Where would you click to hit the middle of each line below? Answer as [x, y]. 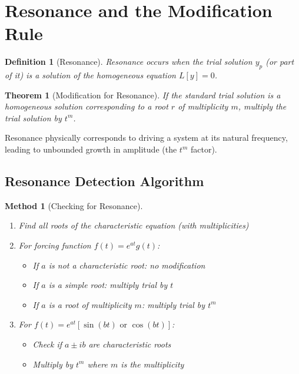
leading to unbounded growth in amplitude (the [91, 149]
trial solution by [33, 118]
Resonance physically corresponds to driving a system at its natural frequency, [146, 138]
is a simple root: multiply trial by [108, 285]
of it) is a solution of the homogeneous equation [90, 75]
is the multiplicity [152, 364]
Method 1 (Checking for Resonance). [74, 205]
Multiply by [53, 364]
